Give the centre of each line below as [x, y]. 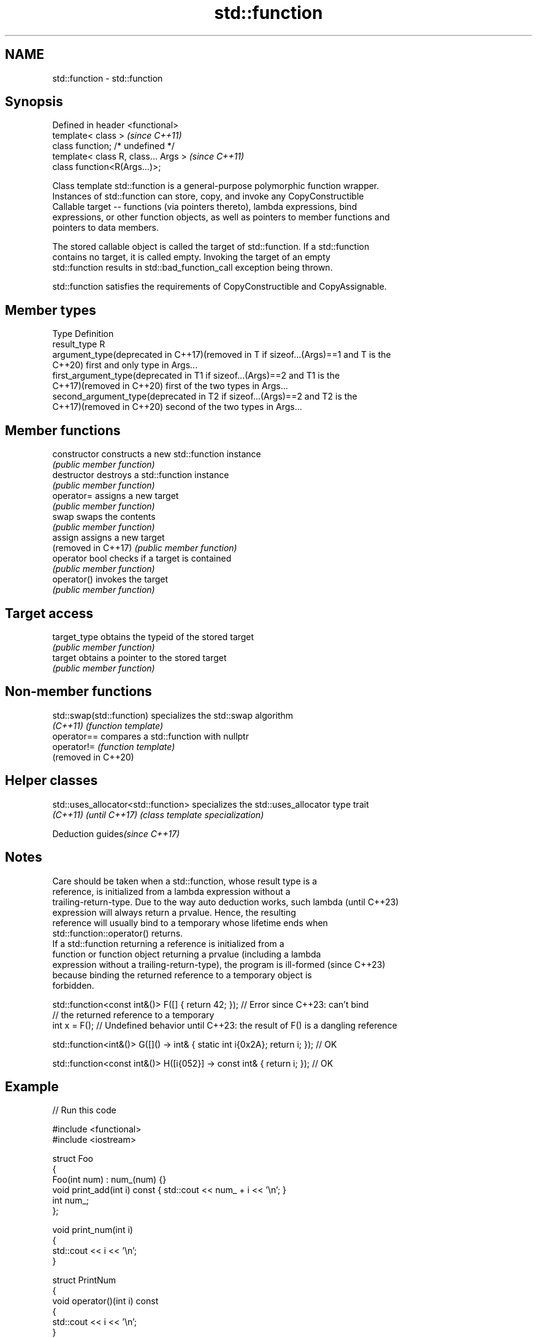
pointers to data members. [105, 228]
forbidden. [73, 985]
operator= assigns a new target [116, 496]
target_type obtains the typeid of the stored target [153, 636]
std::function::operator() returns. [118, 933]
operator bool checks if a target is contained [142, 559]
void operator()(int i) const [105, 1301]
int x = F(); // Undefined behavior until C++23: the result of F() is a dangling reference [225, 1025]
